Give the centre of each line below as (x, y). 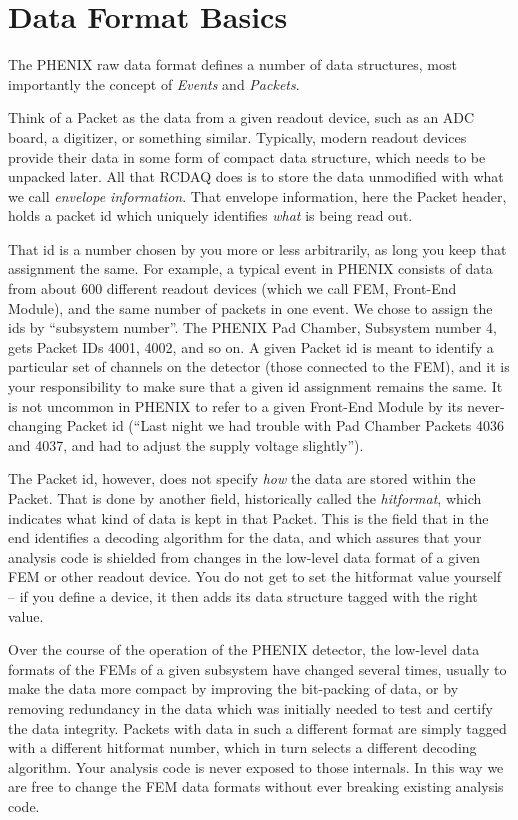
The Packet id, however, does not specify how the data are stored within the (242, 478)
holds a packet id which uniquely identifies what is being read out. (210, 215)
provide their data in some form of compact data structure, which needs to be (247, 156)
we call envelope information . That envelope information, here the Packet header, (257, 195)
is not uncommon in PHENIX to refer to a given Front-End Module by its (235, 405)
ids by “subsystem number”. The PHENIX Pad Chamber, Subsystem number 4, (252, 327)
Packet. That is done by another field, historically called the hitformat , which (245, 498)
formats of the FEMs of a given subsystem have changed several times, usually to (257, 668)
